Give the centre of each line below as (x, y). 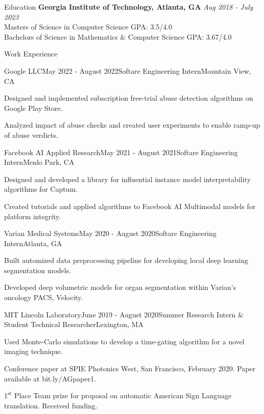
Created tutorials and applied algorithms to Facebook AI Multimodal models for (130, 206)
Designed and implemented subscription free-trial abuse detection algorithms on (129, 98)
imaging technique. (34, 351)
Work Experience (31, 54)
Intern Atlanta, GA (33, 243)
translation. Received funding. (51, 405)
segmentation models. (38, 270)
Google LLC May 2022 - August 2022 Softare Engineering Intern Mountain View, (128, 70)
